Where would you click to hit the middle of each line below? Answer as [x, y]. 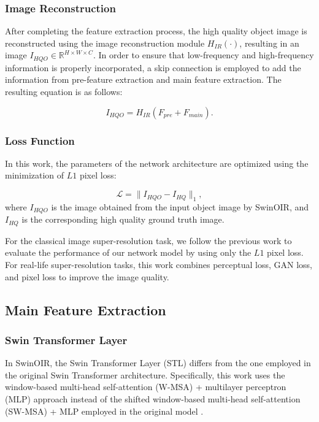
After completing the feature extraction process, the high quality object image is [156, 31]
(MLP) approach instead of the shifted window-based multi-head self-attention [153, 398]
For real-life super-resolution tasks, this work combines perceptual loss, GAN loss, [159, 264]
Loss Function [40, 140]
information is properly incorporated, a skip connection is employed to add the [153, 67]
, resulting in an [269, 43]
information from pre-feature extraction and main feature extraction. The [143, 79]
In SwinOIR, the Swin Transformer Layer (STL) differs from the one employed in [158, 363]
